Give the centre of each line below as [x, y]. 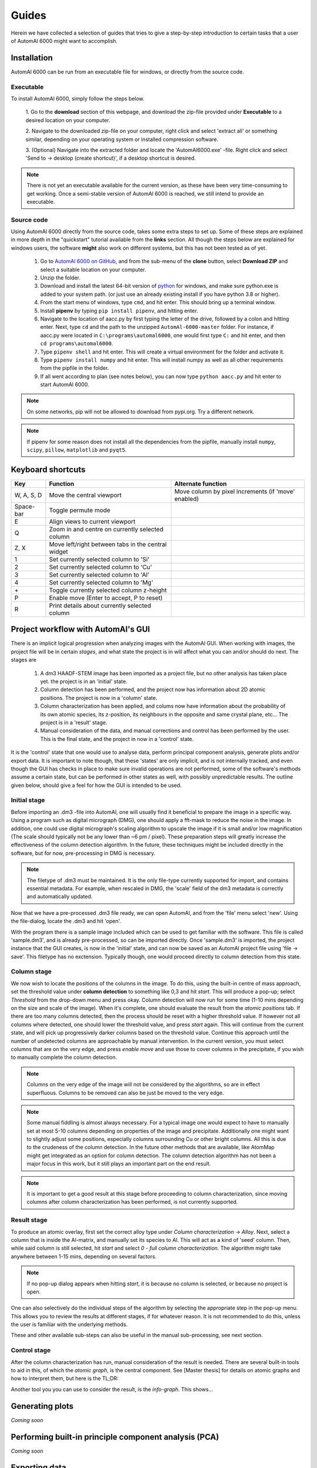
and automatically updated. [60, 897]
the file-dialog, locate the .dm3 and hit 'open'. [66, 921]
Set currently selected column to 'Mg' [101, 583]
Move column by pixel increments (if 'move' [235, 491]
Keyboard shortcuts [48, 469]
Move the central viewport [85, 495]
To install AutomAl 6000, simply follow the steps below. [78, 98]
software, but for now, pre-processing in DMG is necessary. [83, 853]
